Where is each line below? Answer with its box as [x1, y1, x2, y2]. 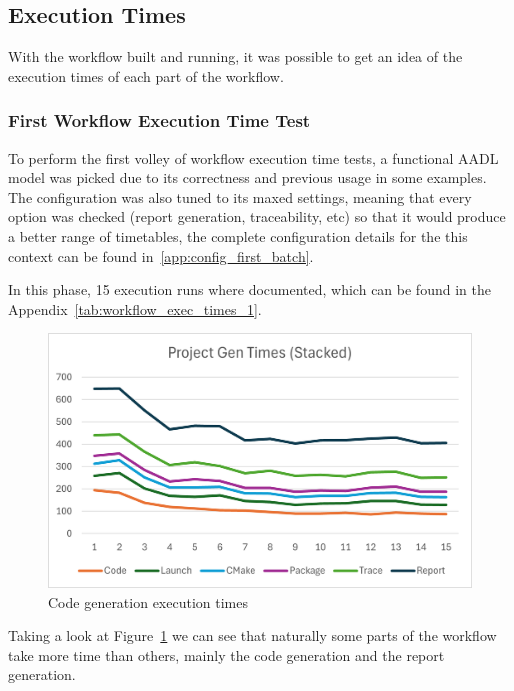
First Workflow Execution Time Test [8, 108, 311, 133]
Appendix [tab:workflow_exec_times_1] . [8, 298, 262, 319]
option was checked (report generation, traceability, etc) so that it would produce [8, 206, 506, 227]
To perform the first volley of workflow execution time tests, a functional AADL [8, 147, 499, 168]
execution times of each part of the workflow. [8, 65, 284, 86]
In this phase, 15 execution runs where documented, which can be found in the [8, 279, 491, 300]
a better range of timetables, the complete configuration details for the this [8, 225, 468, 246]
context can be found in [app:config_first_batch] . [8, 245, 314, 266]
